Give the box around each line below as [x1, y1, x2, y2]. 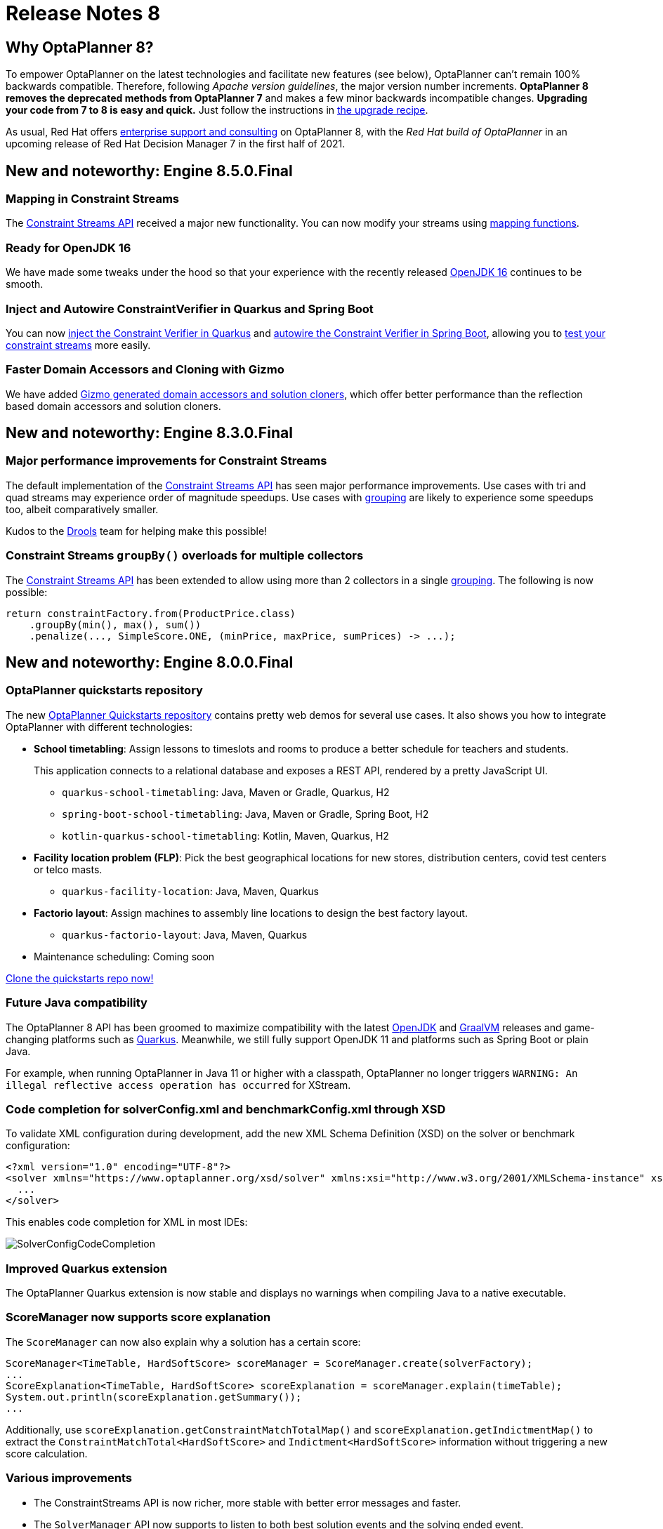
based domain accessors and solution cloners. [6, 399, 221, 412]
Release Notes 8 [6, 1, 161, 25]
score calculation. [6, 1447, 88, 1459]
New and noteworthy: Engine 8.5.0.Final [6, 161, 293, 180]
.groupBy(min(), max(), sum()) [29, 618, 202, 630]
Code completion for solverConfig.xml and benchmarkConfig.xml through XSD [6, 1101, 446, 1116]
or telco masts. [34, 863, 103, 875]
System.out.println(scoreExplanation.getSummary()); [6, 1391, 302, 1403]
